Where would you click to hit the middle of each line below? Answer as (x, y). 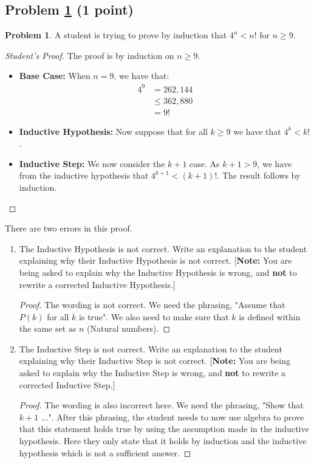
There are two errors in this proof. (69, 228)
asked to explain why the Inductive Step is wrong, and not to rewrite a (152, 373)
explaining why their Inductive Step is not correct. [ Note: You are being (155, 361)
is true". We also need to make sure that (154, 316)
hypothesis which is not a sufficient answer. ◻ (105, 452)
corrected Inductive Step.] (67, 384)
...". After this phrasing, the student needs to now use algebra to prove (172, 417)
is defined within (270, 316)
